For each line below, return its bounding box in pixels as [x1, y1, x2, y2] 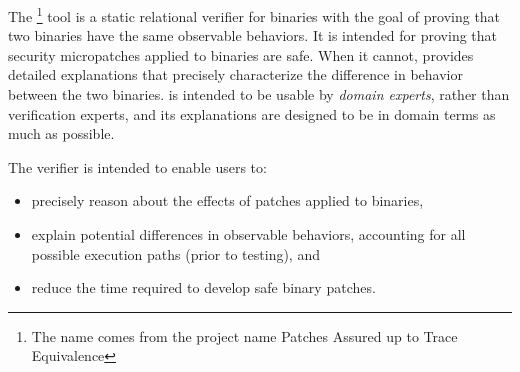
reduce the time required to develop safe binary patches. [31, 277, 376, 298]
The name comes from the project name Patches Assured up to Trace [31, 325, 458, 346]
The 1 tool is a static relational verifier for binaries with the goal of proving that [8, 3, 501, 26]
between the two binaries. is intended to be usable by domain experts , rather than [8, 84, 510, 105]
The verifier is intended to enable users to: [8, 156, 267, 177]
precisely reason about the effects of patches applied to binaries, [31, 190, 424, 211]
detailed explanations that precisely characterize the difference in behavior [8, 64, 463, 85]
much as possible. [8, 123, 115, 144]
